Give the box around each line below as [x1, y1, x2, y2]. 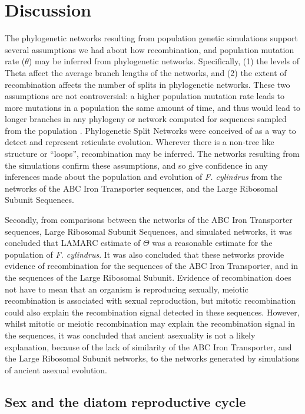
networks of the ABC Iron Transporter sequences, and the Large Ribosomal [5, 182, 278, 194]
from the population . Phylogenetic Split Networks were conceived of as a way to [5, 124, 296, 136]
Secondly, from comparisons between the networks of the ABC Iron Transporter [5, 213, 293, 226]
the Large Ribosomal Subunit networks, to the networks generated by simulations [5, 352, 300, 364]
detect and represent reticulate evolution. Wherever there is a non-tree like [5, 136, 274, 148]
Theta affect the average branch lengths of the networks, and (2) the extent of [5, 66, 287, 78]
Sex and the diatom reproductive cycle [5, 392, 246, 410]
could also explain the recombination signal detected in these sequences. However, [5, 305, 300, 318]
